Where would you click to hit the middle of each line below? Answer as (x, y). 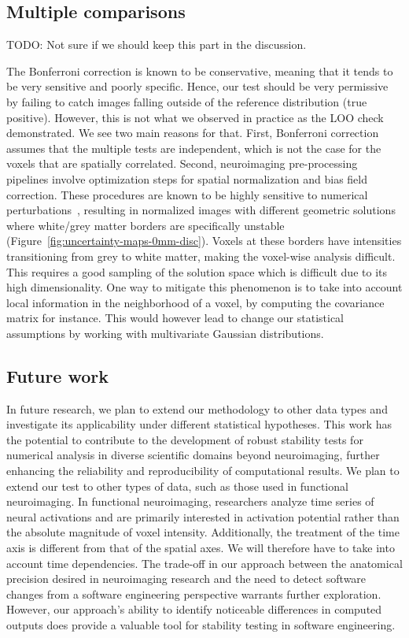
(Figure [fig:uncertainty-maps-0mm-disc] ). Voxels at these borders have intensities (204, 241)
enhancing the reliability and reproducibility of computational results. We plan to (203, 471)
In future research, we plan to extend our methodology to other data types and (197, 408)
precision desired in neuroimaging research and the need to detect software (186, 579)
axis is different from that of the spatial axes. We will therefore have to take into (201, 548)
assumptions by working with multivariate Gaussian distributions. (165, 333)
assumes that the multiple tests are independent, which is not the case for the (194, 148)
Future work (58, 375)
